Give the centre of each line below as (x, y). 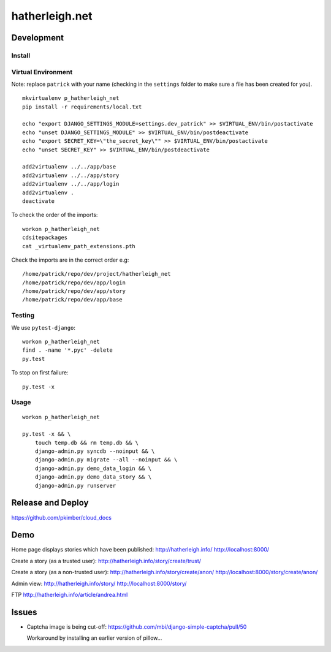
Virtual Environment (42, 72)
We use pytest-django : (44, 327)
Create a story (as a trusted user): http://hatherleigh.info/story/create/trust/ (106, 561)
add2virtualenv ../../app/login (71, 184)
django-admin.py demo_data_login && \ (93, 468)
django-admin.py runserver (75, 485)
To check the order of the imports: (55, 215)
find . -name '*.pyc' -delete (68, 350)
